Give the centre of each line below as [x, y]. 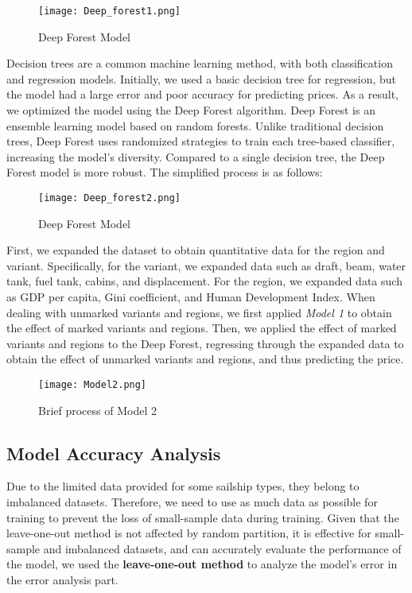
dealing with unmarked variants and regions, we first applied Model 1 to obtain [199, 312]
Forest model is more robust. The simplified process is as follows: [165, 172]
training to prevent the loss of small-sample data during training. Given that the [203, 517]
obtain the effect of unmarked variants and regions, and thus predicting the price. [205, 359]
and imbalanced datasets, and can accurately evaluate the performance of [222, 548]
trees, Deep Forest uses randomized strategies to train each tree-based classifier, [201, 141]
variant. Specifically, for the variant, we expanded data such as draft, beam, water [206, 265]
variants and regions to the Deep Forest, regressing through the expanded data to [205, 343]
